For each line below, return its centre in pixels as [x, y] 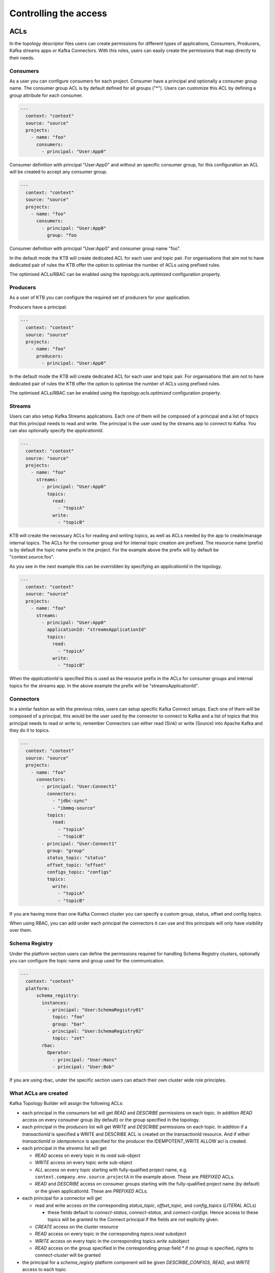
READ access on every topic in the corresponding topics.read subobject [111, 1234]
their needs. [22, 58]
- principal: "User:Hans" [85, 1060]
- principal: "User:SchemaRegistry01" [95, 1010]
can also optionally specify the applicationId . [57, 430]
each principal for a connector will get [62, 1198]
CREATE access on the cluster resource [77, 1227]
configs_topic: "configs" [79, 872]
